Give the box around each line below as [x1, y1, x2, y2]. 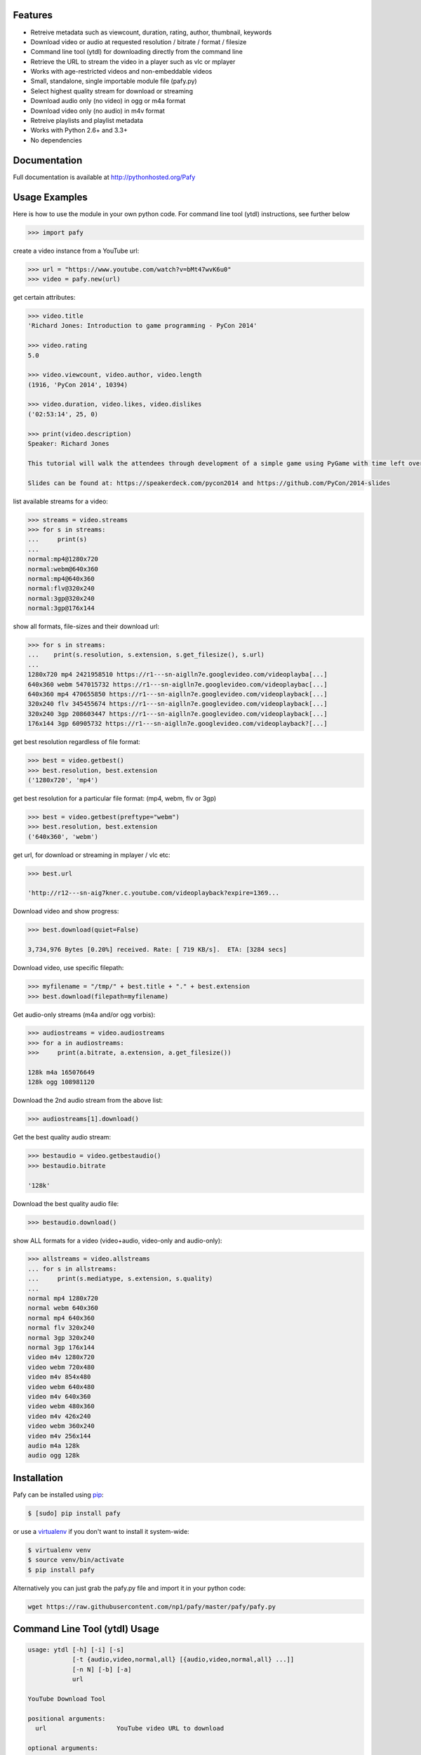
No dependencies [30, 135, 82, 144]
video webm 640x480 [27, 1383, 95, 1391]
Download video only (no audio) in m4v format [30, 106, 165, 115]
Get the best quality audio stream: [13, 1133, 112, 1141]
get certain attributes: [13, 293, 76, 301]
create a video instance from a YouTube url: [13, 246, 140, 255]
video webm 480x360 [27, 1403, 95, 1410]
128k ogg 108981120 [27, 1078, 95, 1086]
